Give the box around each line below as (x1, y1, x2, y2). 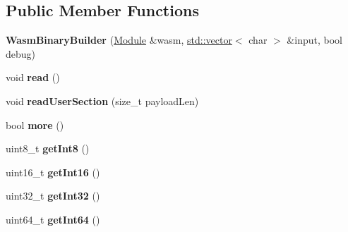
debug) (6, 46, 36, 61)
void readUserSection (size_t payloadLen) (6, 93, 199, 108)
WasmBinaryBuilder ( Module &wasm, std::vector (6, 32, 232, 47)
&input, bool (287, 32, 342, 47)
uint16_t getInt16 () (6, 164, 100, 179)
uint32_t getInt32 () (6, 188, 100, 203)
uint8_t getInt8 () (6, 141, 90, 156)
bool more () (6, 117, 64, 132)
